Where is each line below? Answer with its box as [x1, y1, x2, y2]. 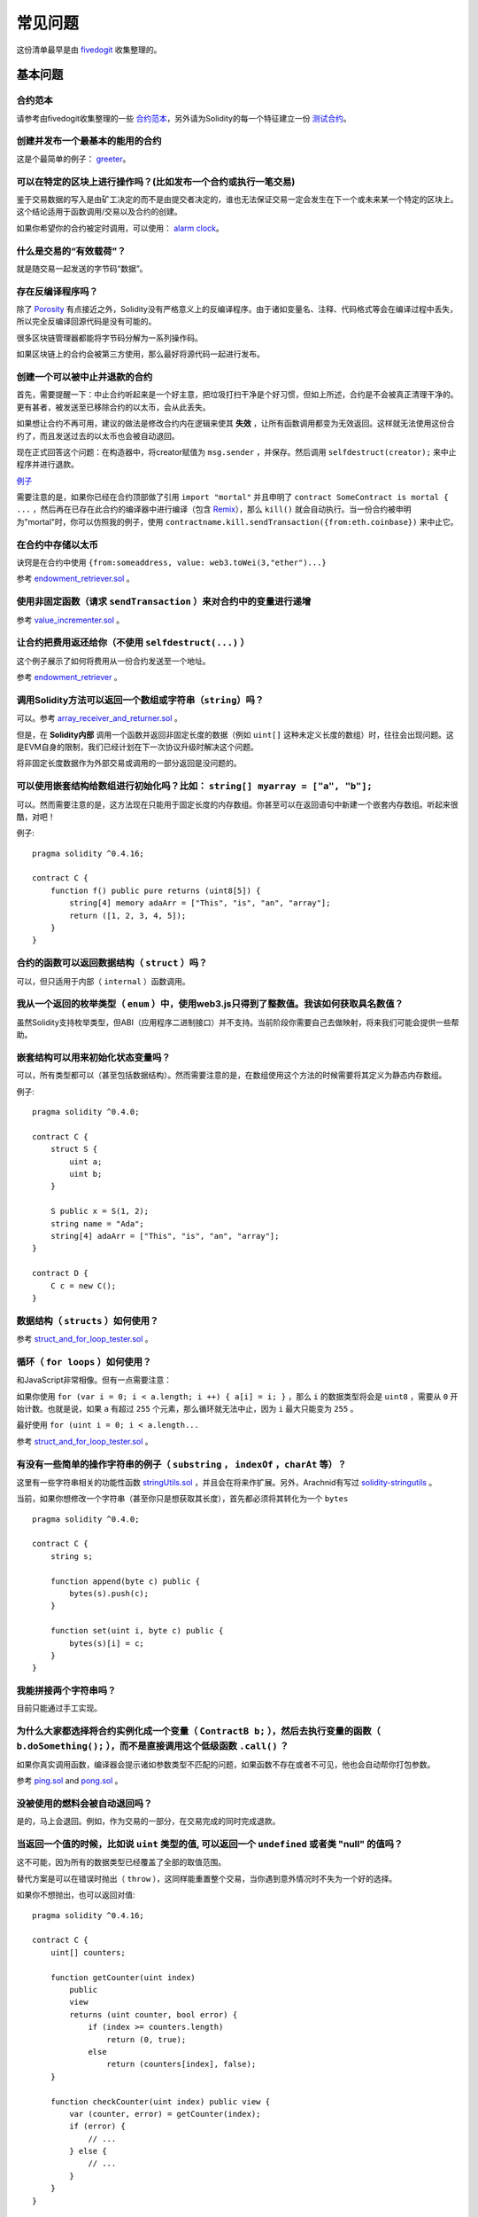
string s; [50, 1551, 93, 1561]
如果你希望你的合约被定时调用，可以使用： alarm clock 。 [16, 223, 225, 233]
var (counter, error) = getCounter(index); [69, 2109, 261, 2119]
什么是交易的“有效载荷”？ [16, 245, 127, 257]
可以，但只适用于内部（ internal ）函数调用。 [16, 975, 190, 986]
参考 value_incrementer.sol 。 [16, 615, 124, 625]
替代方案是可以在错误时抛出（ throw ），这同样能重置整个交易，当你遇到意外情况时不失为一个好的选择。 [16, 1873, 397, 1884]
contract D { [32, 1268, 89, 1279]
